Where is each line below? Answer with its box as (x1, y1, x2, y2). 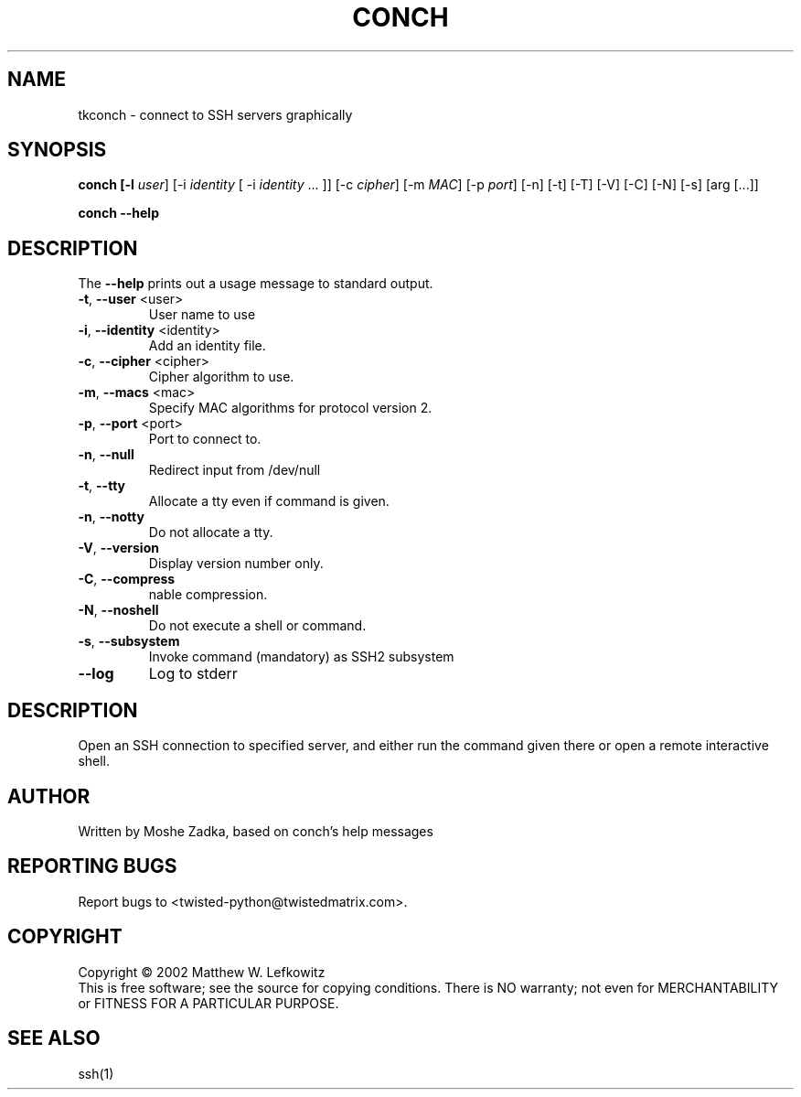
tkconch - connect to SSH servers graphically (78, 106, 353, 123)
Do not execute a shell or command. (148, 618, 367, 634)
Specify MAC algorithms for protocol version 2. (148, 400, 433, 416)
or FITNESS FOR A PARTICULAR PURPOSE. (78, 995, 339, 1011)
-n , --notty (78, 509, 144, 525)
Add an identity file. (148, 338, 266, 354)
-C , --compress (78, 571, 176, 587)
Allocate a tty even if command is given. (148, 493, 390, 510)
